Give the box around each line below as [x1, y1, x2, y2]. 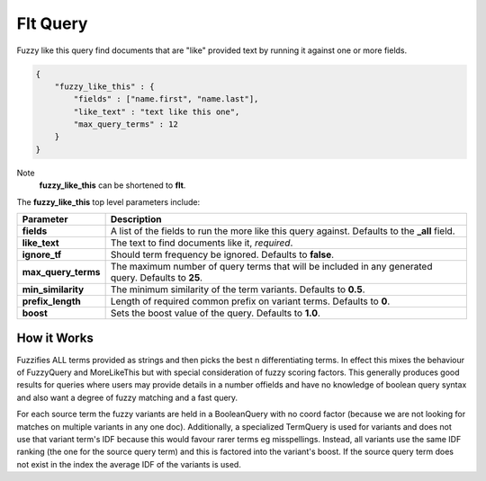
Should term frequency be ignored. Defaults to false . [110, 248, 335, 261]
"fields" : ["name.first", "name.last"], [73, 94, 259, 104]
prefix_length [22, 295, 81, 307]
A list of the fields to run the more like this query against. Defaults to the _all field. [110, 225, 455, 237]
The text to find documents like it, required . [110, 236, 293, 249]
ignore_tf [22, 248, 62, 261]
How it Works [16, 331, 94, 346]
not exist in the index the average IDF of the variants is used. [16, 459, 242, 469]
